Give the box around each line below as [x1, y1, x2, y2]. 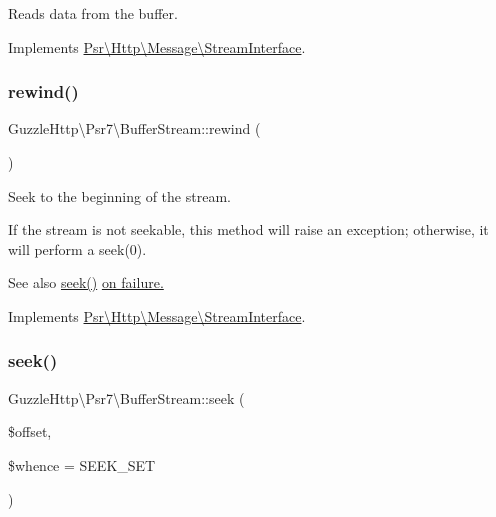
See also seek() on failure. [8, 272, 164, 293]
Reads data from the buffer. [8, 3, 178, 23]
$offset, [8, 421, 52, 442]
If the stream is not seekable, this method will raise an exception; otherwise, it [8, 219, 489, 240]
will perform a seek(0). [8, 238, 147, 259]
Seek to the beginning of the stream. [8, 185, 231, 206]
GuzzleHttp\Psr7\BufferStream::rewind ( [8, 118, 261, 139]
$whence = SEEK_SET [8, 454, 156, 475]
